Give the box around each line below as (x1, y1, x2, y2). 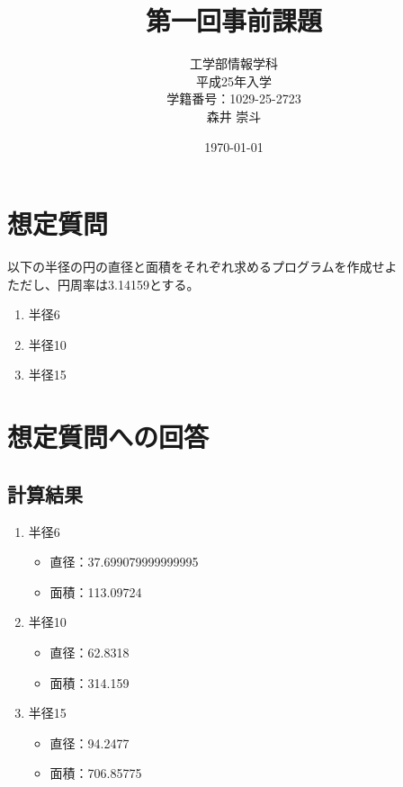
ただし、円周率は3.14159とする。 (7, 274, 200, 293)
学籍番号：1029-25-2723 (166, 89, 301, 108)
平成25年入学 (196, 71, 272, 90)
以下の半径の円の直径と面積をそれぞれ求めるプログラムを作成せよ (7, 257, 398, 276)
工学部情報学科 (190, 54, 278, 73)
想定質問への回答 (7, 418, 210, 455)
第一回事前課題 (145, 2, 322, 39)
